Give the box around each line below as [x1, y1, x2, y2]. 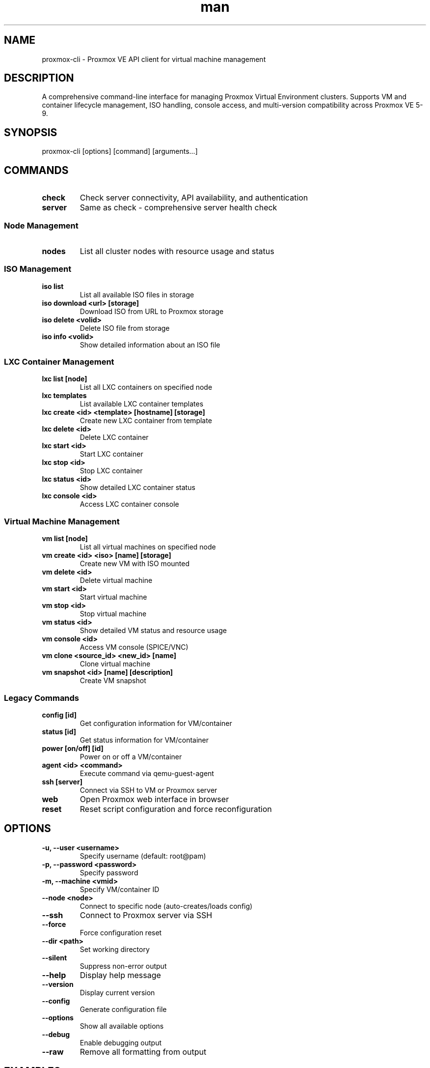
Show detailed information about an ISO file [80, 340, 220, 349]
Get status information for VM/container [80, 735, 209, 744]
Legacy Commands [4, 693, 80, 703]
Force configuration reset [80, 928, 162, 937]
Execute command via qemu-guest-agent [80, 769, 214, 778]
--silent [42, 953, 67, 962]
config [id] [42, 710, 77, 719]
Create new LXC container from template [80, 416, 212, 425]
